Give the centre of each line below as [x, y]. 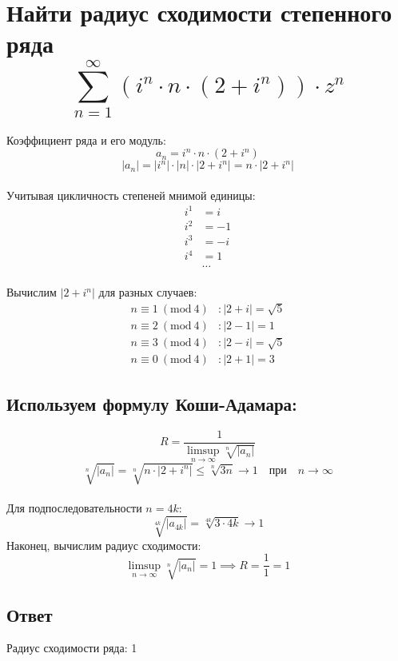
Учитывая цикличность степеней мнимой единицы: [131, 195]
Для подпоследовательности [74, 507]
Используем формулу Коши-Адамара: [152, 403]
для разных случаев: [148, 292]
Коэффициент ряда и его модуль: [86, 139]
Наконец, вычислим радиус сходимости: [104, 545]
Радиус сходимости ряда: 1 [72, 648]
